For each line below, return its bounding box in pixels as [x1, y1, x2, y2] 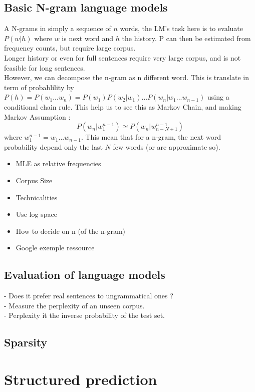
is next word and [62, 33, 114, 43]
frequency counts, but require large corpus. [4, 43, 136, 53]
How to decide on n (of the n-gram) [16, 225, 125, 236]
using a [207, 92, 229, 102]
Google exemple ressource [16, 242, 95, 253]
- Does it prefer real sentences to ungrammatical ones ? [4, 290, 173, 301]
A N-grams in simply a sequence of [4, 23, 111, 34]
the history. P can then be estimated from [122, 33, 251, 43]
